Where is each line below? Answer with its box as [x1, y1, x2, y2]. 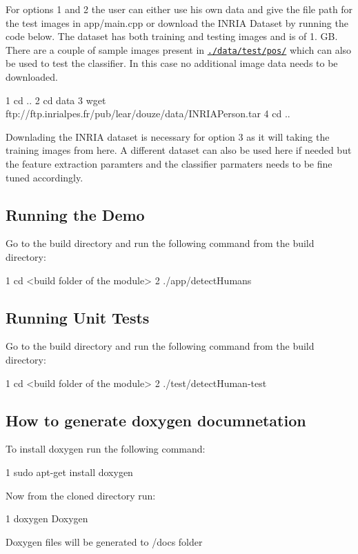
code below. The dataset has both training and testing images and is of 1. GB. [6, 29, 338, 43]
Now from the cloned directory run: [6, 488, 156, 502]
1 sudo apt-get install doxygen [6, 464, 133, 479]
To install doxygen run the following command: [6, 442, 206, 456]
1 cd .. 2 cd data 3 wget [6, 92, 106, 107]
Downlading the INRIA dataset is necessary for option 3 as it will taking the [6, 129, 330, 144]
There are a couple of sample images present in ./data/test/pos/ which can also [6, 42, 352, 57]
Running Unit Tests [6, 306, 150, 328]
